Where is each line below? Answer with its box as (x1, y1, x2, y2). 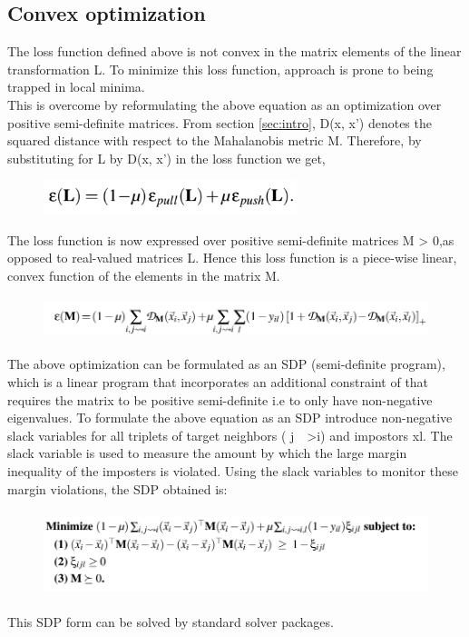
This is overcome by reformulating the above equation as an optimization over (7, 95, 442, 114)
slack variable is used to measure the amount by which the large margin (7, 443, 407, 463)
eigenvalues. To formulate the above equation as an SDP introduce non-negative (7, 408, 453, 427)
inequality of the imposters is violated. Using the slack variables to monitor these (7, 462, 458, 481)
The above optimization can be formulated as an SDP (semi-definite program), (7, 354, 445, 373)
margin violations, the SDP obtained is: (7, 479, 228, 498)
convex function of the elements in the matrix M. (7, 265, 280, 284)
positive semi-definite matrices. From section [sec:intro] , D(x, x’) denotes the (7, 113, 432, 132)
